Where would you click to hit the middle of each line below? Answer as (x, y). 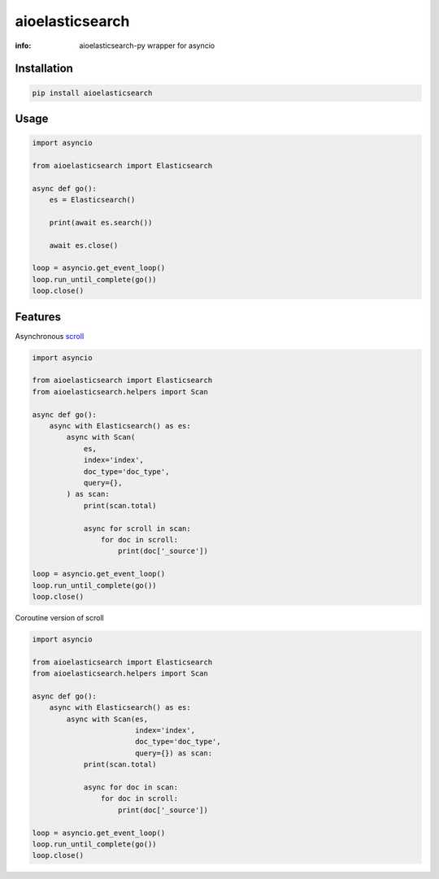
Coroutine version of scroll (60, 617)
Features (38, 317)
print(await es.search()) (101, 222)
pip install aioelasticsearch (92, 93)
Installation (44, 69)
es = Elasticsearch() (92, 200)
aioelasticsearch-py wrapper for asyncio (147, 46)
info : (23, 46)
